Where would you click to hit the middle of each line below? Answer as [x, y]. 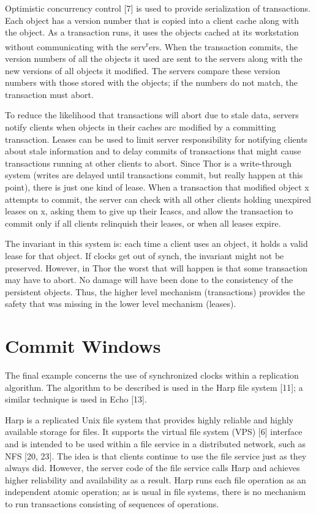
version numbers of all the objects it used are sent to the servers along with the [154, 59]
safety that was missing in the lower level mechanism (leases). [121, 304]
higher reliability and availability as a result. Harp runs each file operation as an [156, 479]
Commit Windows [83, 346]
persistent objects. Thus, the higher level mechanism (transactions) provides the [155, 291]
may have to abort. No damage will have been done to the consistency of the [149, 280]
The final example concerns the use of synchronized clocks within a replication [152, 375]
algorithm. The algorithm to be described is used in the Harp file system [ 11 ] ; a [154, 387]
